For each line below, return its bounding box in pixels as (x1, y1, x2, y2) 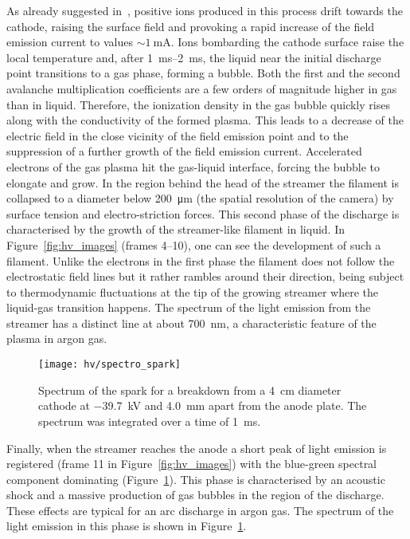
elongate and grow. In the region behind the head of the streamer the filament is (6, 174, 400, 191)
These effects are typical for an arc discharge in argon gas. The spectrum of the (6, 502, 394, 518)
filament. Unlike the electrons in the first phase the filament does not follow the (6, 252, 395, 269)
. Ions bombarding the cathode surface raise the (170, 33, 404, 50)
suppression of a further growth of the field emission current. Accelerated (6, 143, 362, 159)
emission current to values (6, 33, 133, 50)
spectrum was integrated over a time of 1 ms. (38, 412, 261, 429)
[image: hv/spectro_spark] (38, 359, 181, 371)
